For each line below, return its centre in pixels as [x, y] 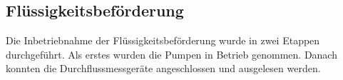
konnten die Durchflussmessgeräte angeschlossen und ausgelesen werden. [163, 68]
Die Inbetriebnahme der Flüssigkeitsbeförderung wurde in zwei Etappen [163, 40]
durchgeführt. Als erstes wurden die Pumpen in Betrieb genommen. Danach [171, 54]
